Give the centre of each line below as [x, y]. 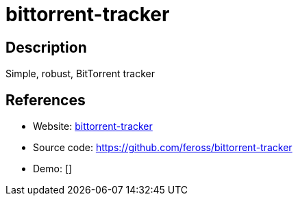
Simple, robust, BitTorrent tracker [80, 74]
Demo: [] [53, 169]
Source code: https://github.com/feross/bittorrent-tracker [163, 148]
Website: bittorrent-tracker [93, 126]
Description [46, 47]
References [46, 100]
